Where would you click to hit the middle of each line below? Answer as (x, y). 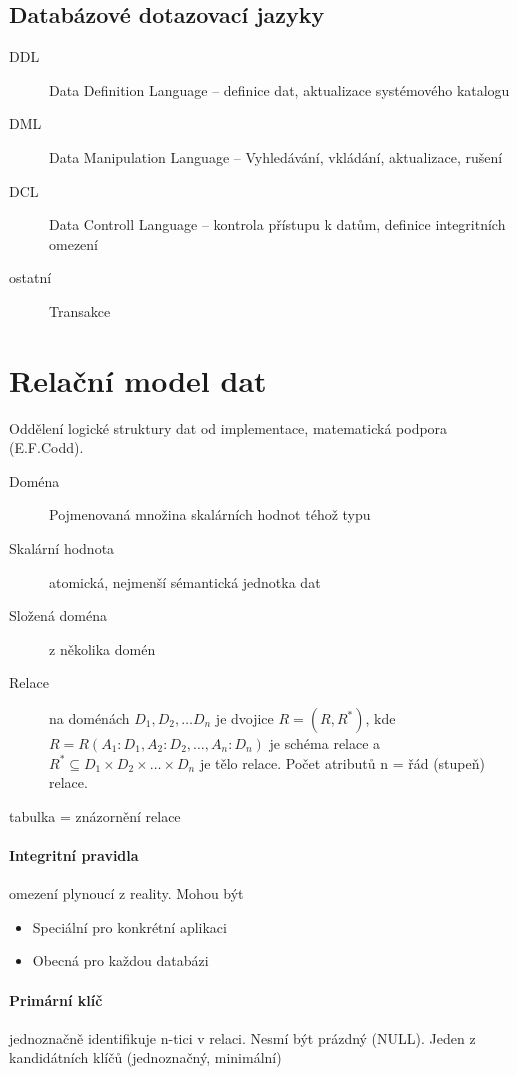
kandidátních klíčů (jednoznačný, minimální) (145, 1057)
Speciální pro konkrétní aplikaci (129, 926)
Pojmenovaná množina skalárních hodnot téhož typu (210, 514)
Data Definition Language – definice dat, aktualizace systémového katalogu (279, 89)
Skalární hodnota (62, 548)
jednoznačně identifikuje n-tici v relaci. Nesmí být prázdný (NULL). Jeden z (242, 1037)
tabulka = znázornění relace (95, 815)
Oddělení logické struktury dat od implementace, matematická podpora (228, 427)
